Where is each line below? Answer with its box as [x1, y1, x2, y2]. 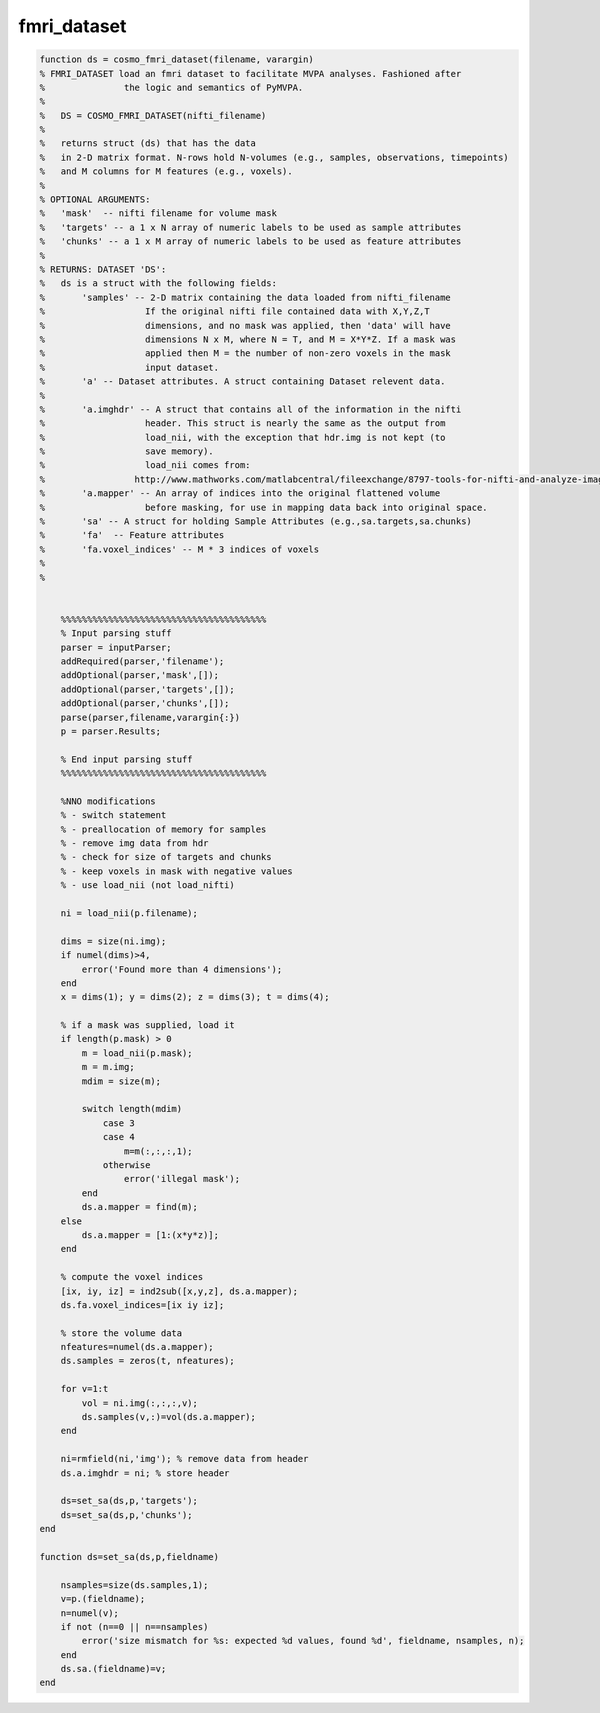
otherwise [102, 1160, 151, 1170]
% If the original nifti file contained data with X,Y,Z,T [39, 306, 430, 317]
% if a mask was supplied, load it [60, 1020, 235, 1031]
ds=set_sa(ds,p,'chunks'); [60, 1509, 194, 1520]
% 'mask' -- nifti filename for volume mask [39, 208, 277, 219]
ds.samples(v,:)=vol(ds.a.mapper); [81, 1411, 257, 1423]
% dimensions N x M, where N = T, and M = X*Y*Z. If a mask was [39, 333, 457, 345]
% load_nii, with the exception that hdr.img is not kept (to [39, 431, 446, 443]
